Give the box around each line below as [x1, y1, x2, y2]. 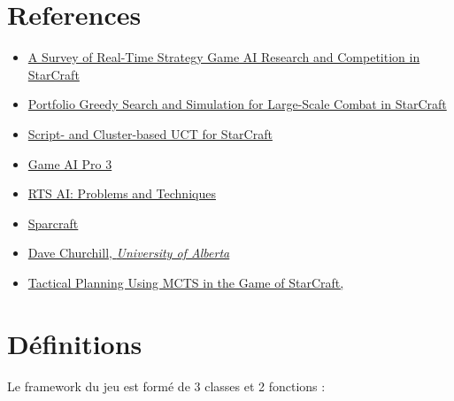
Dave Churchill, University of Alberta [27, 243, 230, 262]
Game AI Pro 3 [27, 154, 112, 173]
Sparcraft [27, 213, 79, 232]
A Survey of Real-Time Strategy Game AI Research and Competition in [27, 48, 420, 66]
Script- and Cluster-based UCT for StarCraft [27, 124, 273, 143]
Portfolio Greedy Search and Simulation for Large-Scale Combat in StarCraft [27, 95, 447, 113]
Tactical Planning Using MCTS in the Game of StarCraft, [27, 273, 344, 291]
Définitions [7, 325, 142, 361]
